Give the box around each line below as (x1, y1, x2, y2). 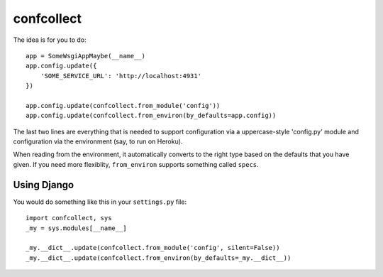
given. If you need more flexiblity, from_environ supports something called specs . (13, 160, 259, 168)
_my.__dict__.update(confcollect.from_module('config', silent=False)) (26, 244, 280, 252)
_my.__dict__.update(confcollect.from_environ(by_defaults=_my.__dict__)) (26, 254, 292, 262)
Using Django (13, 178, 74, 191)
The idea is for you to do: (13, 36, 87, 44)
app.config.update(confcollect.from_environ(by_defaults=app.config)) (26, 112, 277, 120)
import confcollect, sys (26, 214, 112, 222)
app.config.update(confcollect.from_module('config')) (26, 102, 221, 109)
